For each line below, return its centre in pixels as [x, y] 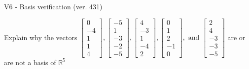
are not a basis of [30, 62]
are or [236, 37]
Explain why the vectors [41, 37]
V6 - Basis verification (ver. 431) [53, 6]
